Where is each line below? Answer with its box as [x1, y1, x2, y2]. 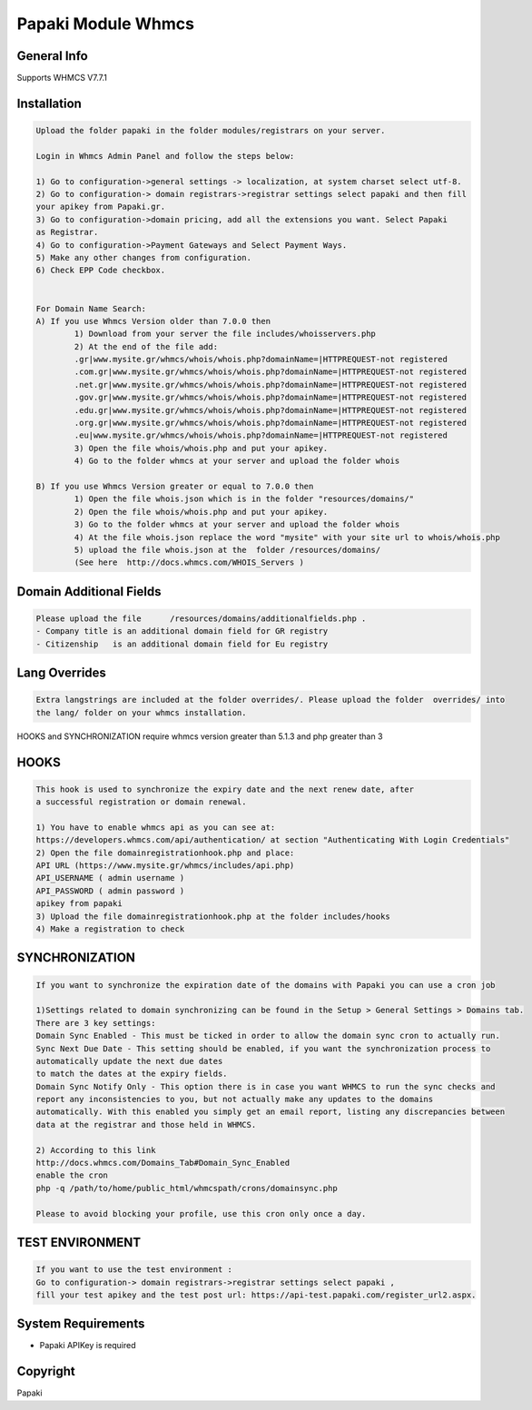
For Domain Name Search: [35, 303, 147, 313]
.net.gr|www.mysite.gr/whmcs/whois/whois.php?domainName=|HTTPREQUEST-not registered [74, 380, 468, 389]
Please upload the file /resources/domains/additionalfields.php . [35, 613, 367, 624]
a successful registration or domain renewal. [35, 797, 247, 807]
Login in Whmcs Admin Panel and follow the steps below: [35, 151, 295, 161]
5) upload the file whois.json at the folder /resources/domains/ [74, 545, 381, 555]
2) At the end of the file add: [74, 341, 218, 351]
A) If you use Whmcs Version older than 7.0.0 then [35, 316, 271, 326]
